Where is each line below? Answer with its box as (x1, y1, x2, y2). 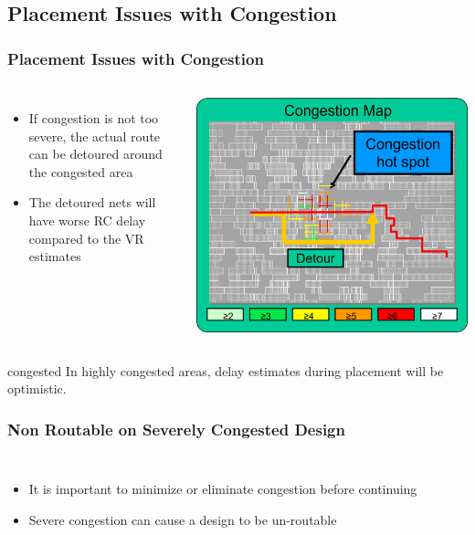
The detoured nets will (28, 193, 156, 212)
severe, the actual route (28, 126, 161, 145)
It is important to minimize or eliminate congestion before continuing (28, 479, 417, 498)
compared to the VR (28, 228, 144, 247)
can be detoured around (28, 144, 163, 163)
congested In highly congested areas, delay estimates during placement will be (7, 361, 444, 380)
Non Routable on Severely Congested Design (7, 418, 345, 440)
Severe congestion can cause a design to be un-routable (28, 509, 337, 529)
